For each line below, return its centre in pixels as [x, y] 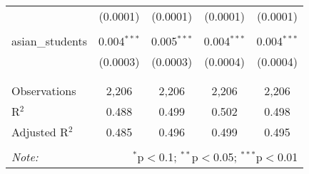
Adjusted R [40, 132]
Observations [44, 91]
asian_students [50, 41]
